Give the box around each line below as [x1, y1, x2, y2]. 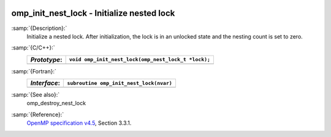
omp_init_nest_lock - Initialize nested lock [11, 8, 175, 18]
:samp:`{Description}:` [11, 24, 67, 32]
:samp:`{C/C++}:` [11, 44, 55, 51]
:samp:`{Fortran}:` [11, 67, 56, 75]
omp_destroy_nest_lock [26, 100, 86, 107]
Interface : [30, 79, 61, 87]
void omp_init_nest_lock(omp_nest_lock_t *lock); [69, 56, 211, 63]
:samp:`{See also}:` [11, 91, 60, 98]
